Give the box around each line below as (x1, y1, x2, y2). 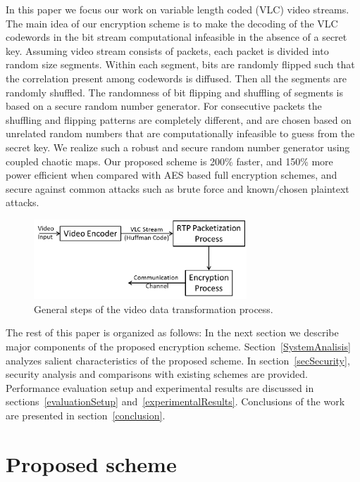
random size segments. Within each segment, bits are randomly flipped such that (6, 57, 355, 72)
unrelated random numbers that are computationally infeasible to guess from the (6, 126, 355, 141)
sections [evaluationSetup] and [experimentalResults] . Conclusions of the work (6, 394, 345, 409)
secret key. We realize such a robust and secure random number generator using (6, 139, 350, 154)
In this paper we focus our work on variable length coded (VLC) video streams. (6, 2, 349, 16)
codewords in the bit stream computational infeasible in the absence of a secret (6, 30, 347, 44)
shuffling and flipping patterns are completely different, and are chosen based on (6, 112, 352, 127)
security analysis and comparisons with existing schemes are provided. (6, 367, 308, 381)
